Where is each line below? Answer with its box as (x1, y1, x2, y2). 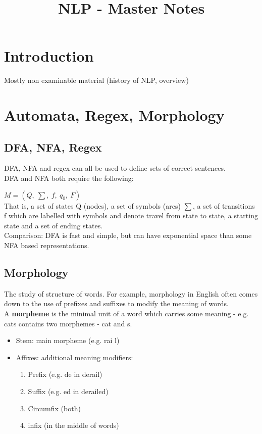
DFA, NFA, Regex (4, 139, 102, 155)
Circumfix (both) (28, 403, 81, 413)
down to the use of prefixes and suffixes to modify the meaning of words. (4, 298, 229, 309)
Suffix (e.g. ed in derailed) (28, 386, 109, 396)
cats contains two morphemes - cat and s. (4, 318, 132, 328)
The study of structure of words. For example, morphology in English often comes (4, 288, 258, 299)
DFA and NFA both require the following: (4, 173, 134, 183)
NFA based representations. (4, 240, 89, 251)
